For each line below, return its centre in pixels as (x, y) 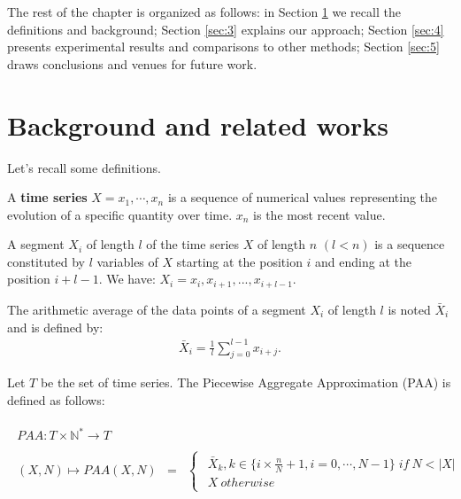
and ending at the (363, 261)
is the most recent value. (319, 214)
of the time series (193, 244)
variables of (127, 261)
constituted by (46, 261)
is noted (409, 309)
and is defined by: (55, 327)
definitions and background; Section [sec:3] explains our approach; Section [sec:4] (226, 29)
